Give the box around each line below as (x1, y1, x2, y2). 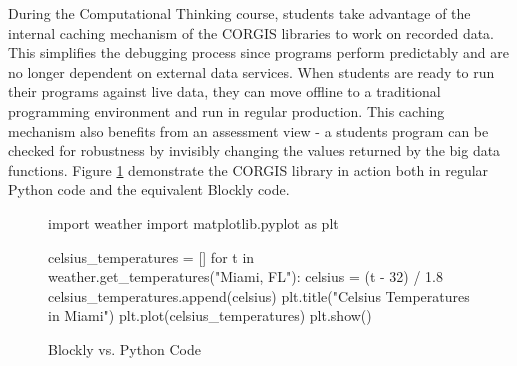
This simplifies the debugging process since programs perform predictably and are (8, 42, 509, 63)
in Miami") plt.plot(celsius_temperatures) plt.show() (48, 305, 372, 326)
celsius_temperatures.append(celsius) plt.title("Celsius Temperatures (48, 285, 470, 306)
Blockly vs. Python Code (48, 338, 201, 359)
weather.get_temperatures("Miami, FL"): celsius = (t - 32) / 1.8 (48, 266, 444, 287)
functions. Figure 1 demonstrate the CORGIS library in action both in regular (8, 159, 489, 180)
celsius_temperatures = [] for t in (48, 246, 255, 267)
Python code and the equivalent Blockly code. (8, 179, 290, 200)
